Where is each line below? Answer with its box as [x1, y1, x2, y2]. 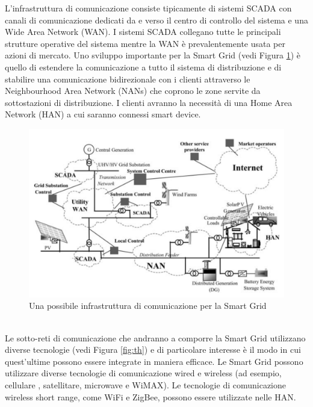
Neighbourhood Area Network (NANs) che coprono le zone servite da [5, 84, 261, 97]
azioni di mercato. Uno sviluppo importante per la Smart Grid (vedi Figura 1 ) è [5, 49, 301, 61]
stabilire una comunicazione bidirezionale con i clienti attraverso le [5, 72, 250, 85]
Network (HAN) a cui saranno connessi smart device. [5, 108, 201, 120]
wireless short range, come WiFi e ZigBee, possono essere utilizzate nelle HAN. [5, 390, 296, 403]
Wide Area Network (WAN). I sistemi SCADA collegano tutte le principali [5, 25, 281, 38]
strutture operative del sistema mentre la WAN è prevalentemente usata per [5, 37, 285, 49]
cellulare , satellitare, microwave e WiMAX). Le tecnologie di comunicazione [5, 379, 286, 391]
